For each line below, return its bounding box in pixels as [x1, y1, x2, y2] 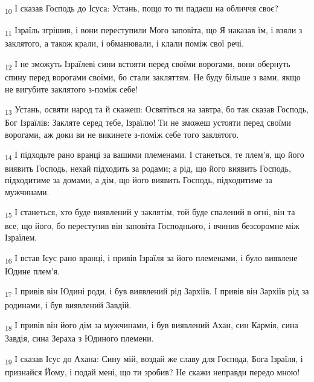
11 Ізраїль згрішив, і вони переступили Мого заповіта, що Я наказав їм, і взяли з [5, 24, 303, 37]
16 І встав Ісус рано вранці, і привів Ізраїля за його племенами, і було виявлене [5, 251, 298, 265]
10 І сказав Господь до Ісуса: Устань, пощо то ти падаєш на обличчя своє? [5, 2, 278, 16]
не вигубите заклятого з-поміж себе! [5, 82, 138, 95]
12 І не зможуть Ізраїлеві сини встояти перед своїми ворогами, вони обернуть [5, 57, 290, 71]
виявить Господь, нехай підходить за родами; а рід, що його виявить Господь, [5, 161, 291, 174]
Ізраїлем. [5, 231, 37, 244]
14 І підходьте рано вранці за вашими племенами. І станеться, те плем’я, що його [5, 148, 304, 163]
